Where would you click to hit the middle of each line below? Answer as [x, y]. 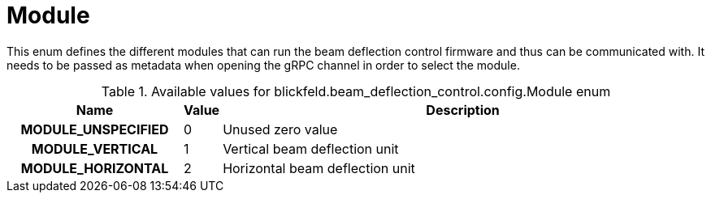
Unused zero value [280, 129]
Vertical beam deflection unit [311, 148]
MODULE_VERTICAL [95, 148]
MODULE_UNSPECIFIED [95, 129]
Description [463, 110]
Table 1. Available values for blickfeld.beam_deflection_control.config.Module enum [356, 91]
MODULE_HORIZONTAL [95, 168]
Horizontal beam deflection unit [319, 168]
